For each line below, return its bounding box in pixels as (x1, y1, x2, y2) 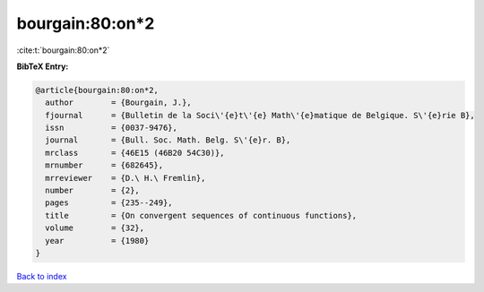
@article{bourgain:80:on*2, (35, 85, 159, 95)
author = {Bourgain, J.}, (45, 98, 192, 107)
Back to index (16, 271, 67, 281)
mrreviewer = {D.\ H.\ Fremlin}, (45, 173, 206, 183)
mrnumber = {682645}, (45, 160, 164, 170)
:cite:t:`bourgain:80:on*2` (16, 45, 110, 56)
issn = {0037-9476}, (45, 123, 178, 133)
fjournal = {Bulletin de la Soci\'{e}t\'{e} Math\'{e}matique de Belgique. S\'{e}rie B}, (45, 110, 475, 120)
